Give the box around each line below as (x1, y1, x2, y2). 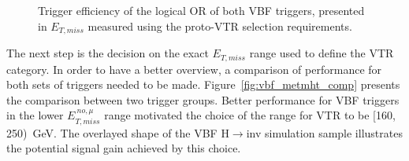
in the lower (6, 107, 64, 123)
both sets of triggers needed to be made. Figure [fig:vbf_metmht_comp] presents (6, 76, 400, 93)
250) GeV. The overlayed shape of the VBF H (6, 124, 229, 141)
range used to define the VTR (249, 45, 394, 61)
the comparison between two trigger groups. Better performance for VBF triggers (6, 91, 400, 108)
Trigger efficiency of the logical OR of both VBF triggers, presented (38, 2, 365, 18)
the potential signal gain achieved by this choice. (6, 140, 241, 156)
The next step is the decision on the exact (6, 45, 209, 61)
